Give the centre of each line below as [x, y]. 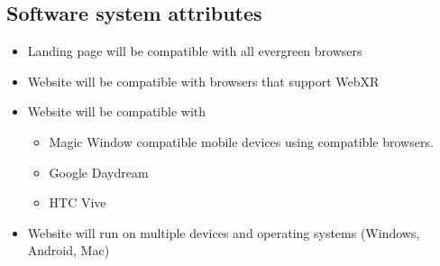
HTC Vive [78, 202]
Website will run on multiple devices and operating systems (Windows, [224, 232]
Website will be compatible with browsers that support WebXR [203, 81]
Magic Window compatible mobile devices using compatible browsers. [241, 141]
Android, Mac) [69, 250]
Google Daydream [99, 172]
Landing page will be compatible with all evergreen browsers [195, 51]
